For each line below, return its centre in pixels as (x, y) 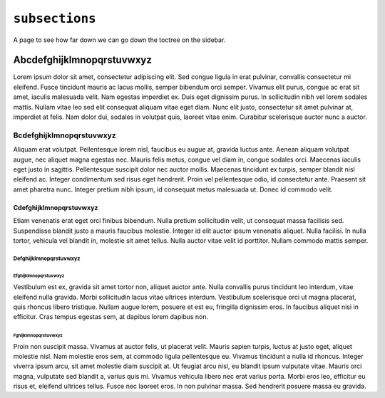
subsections (55, 19)
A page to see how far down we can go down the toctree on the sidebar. (119, 40)
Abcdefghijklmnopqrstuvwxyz (83, 60)
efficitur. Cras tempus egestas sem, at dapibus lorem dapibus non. (111, 317)
